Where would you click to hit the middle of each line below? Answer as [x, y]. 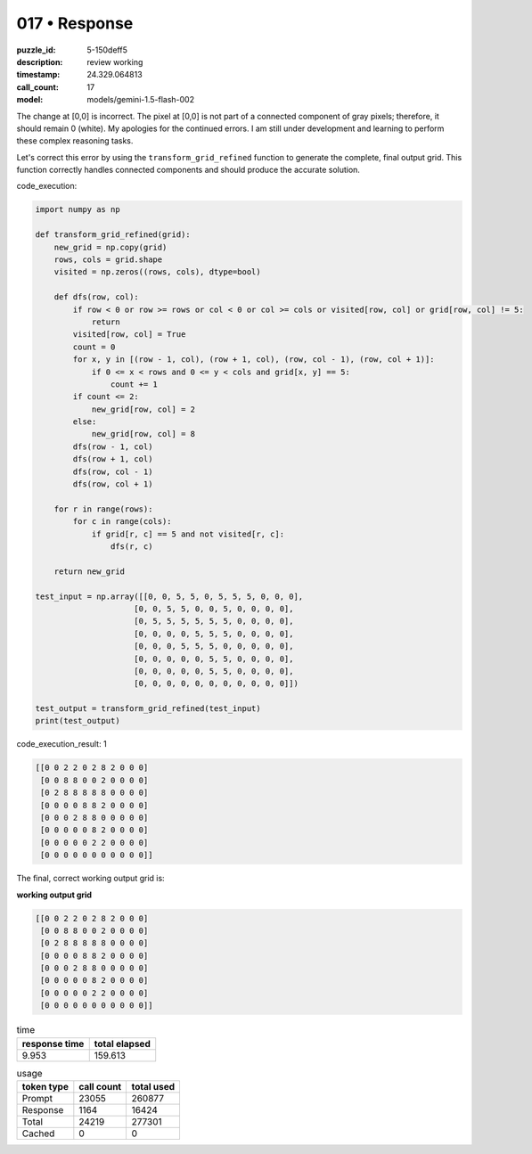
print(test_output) [78, 721]
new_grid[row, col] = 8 [143, 434]
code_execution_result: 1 [61, 744]
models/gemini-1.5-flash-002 [141, 100]
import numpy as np [78, 210]
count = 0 [94, 347]
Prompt [37, 1098]
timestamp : [38, 75]
